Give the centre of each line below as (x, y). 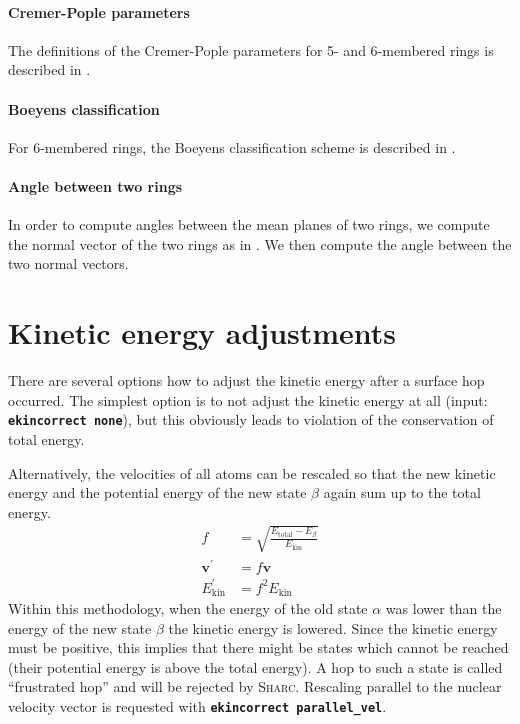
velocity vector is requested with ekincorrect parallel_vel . (197, 705)
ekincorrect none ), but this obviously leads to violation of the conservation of (251, 419)
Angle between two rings (95, 185)
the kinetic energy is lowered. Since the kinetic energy (333, 627)
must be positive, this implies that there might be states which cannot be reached (258, 647)
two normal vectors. (68, 263)
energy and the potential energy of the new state (157, 492)
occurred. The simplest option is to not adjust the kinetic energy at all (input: (248, 399)
